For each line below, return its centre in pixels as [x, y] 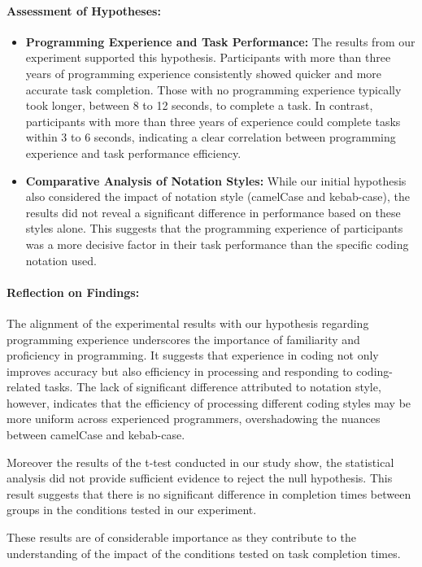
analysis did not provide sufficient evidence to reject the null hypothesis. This [200, 478]
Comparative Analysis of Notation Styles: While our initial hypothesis [216, 180]
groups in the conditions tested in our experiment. [132, 510]
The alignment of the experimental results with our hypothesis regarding [188, 323]
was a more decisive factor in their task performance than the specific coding [217, 244]
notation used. [61, 260]
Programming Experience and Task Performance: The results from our [220, 41]
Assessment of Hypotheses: [84, 10]
